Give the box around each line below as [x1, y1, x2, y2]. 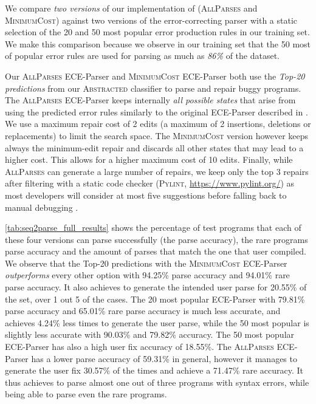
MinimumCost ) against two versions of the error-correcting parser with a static [5, 13, 298, 26]
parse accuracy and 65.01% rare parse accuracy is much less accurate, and [5, 304, 281, 317]
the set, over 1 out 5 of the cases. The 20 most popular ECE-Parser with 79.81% [5, 292, 305, 305]
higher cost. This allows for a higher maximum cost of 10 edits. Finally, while [5, 153, 293, 166]
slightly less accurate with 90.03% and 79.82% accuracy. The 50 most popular [5, 328, 295, 341]
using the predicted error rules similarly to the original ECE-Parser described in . [5, 105, 308, 118]
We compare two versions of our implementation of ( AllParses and [5, 2, 258, 14]
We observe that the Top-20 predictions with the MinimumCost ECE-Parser [5, 256, 287, 269]
